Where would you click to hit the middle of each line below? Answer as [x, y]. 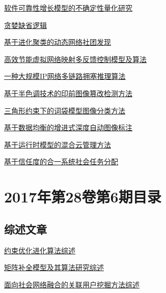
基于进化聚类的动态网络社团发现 [58, 42]
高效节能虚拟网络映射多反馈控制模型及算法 [75, 59]
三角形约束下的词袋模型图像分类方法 [65, 110]
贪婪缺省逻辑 [25, 25]
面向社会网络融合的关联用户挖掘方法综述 [72, 284]
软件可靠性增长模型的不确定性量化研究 [68, 8]
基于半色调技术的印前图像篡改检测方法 [68, 93]
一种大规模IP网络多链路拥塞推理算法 [65, 76]
